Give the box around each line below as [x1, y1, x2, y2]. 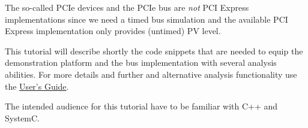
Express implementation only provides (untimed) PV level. [5, 25, 221, 37]
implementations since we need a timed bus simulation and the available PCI [5, 13, 288, 25]
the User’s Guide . [5, 80, 69, 92]
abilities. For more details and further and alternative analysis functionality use [5, 68, 297, 80]
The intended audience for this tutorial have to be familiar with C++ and [5, 100, 278, 112]
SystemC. [5, 111, 40, 124]
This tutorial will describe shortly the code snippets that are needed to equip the [5, 44, 303, 57]
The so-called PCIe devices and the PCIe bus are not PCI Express [5, 1, 249, 13]
